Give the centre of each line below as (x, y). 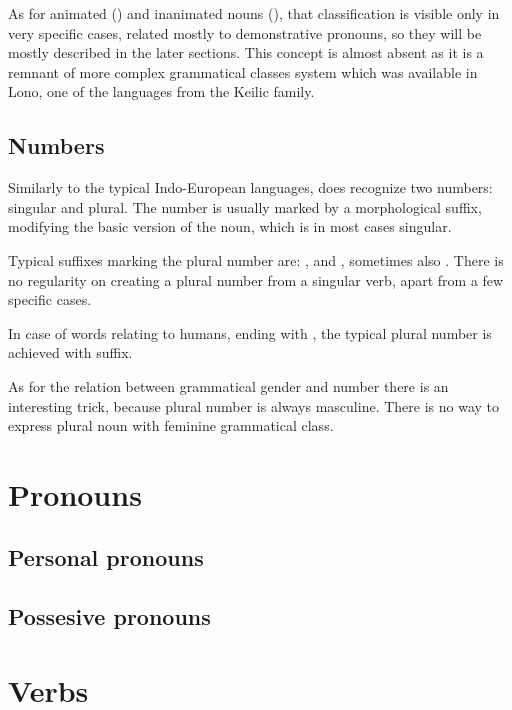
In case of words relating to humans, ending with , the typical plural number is (250, 332)
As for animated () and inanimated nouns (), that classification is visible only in (254, 13)
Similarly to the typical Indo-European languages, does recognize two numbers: (250, 187)
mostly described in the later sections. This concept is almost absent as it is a (246, 52)
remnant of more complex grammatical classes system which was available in (243, 71)
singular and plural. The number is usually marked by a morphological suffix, (245, 206)
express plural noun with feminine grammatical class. (171, 425)
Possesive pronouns (109, 616)
